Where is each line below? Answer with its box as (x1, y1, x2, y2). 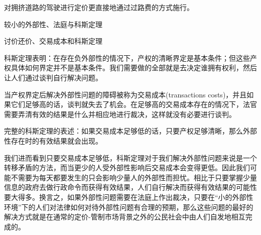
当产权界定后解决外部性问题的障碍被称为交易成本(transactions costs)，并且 (4, 89, 247, 99)
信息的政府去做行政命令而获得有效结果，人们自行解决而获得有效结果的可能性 (4, 182, 257, 192)
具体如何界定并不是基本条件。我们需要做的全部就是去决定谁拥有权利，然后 (11, 62, 257, 73)
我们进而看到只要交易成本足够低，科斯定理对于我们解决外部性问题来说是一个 (4, 152, 257, 163)
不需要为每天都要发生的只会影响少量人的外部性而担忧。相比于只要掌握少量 (11, 172, 257, 182)
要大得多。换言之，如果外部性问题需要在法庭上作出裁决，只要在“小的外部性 (4, 191, 253, 202)
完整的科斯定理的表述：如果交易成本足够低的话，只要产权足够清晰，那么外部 (4, 126, 257, 136)
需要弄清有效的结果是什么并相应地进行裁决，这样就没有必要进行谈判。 (4, 108, 236, 119)
